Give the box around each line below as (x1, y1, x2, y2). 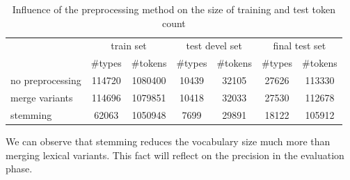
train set (111, 38, 147, 53)
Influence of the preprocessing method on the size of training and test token (12, 2, 336, 16)
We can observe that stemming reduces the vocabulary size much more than (6, 133, 331, 148)
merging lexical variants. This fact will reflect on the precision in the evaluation (6, 147, 344, 162)
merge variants (10, 90, 73, 104)
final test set (273, 38, 326, 53)
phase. (6, 161, 33, 176)
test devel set (186, 38, 242, 53)
